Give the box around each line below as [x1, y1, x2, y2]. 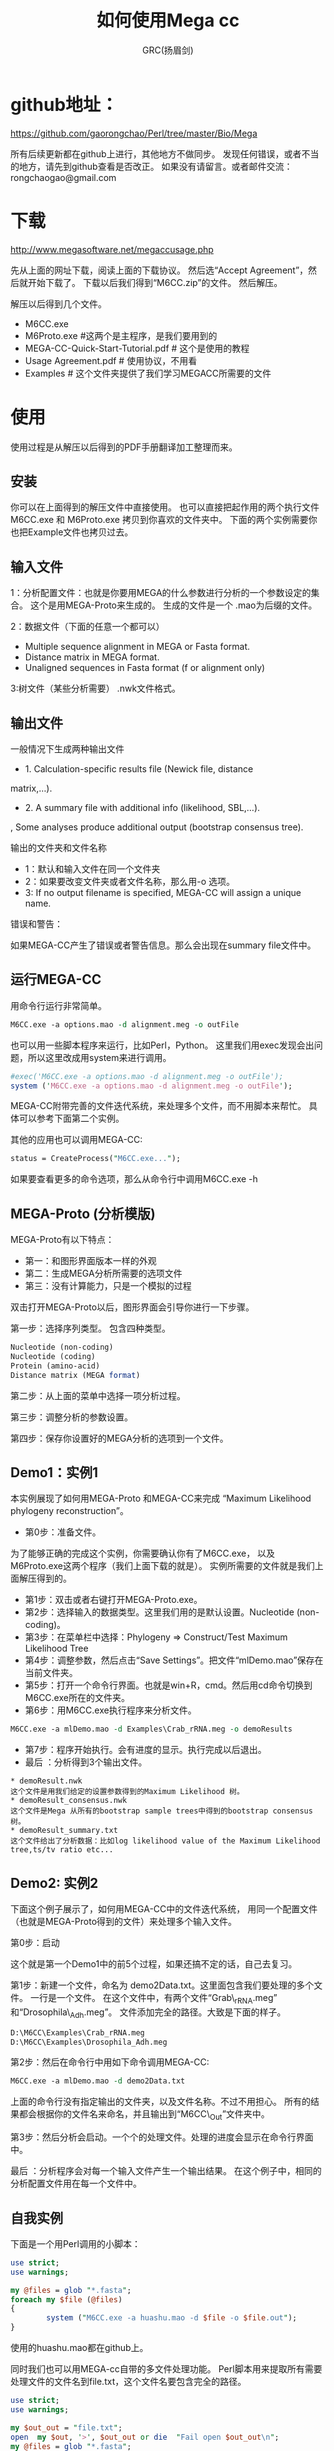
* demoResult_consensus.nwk [10, 1796, 128, 1806]
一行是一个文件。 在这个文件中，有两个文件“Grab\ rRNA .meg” [29, 1992, 278, 2006]
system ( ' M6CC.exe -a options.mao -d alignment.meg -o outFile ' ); [10, 1081, 293, 1091]
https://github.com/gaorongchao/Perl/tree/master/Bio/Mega [10, 127, 258, 139]
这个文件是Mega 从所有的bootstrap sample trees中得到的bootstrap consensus [10, 1806, 313, 1816]
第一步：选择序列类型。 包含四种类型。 [10, 1322, 171, 1335]
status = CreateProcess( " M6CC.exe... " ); [10, 1154, 182, 1164]
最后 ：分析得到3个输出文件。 [24, 1756, 148, 1768]
